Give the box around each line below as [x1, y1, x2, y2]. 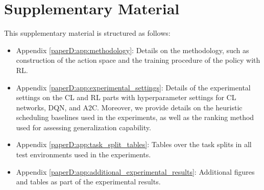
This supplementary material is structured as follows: [4, 28, 171, 38]
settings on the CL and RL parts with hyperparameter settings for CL [16, 92, 236, 103]
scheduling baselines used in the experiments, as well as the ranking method [16, 112, 254, 123]
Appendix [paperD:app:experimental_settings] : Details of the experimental [16, 82, 251, 92]
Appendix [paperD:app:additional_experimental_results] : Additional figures [16, 166, 255, 177]
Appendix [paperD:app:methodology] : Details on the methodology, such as [16, 44, 249, 55]
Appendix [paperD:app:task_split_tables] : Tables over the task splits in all [16, 139, 252, 150]
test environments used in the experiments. [16, 149, 151, 160]
